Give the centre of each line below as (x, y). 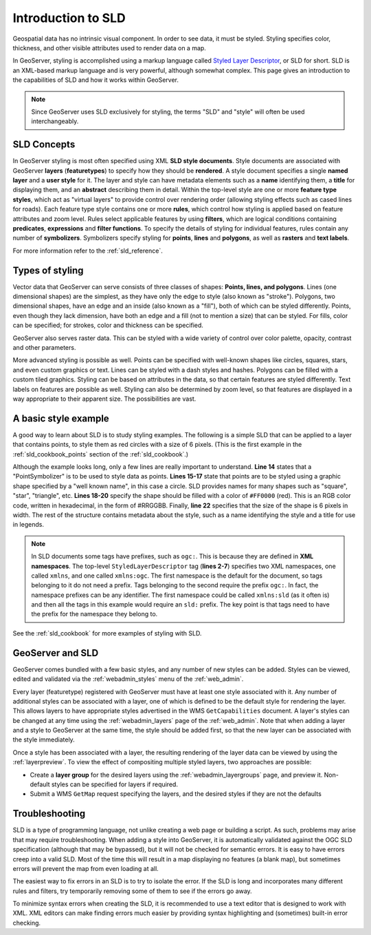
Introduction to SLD (69, 18)
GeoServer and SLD (56, 653)
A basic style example (61, 418)
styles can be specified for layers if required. (115, 784)
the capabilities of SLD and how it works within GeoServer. (95, 80)
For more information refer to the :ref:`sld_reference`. (88, 251)
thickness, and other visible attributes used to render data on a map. (109, 48)
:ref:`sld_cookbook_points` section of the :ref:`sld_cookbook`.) (101, 454)
